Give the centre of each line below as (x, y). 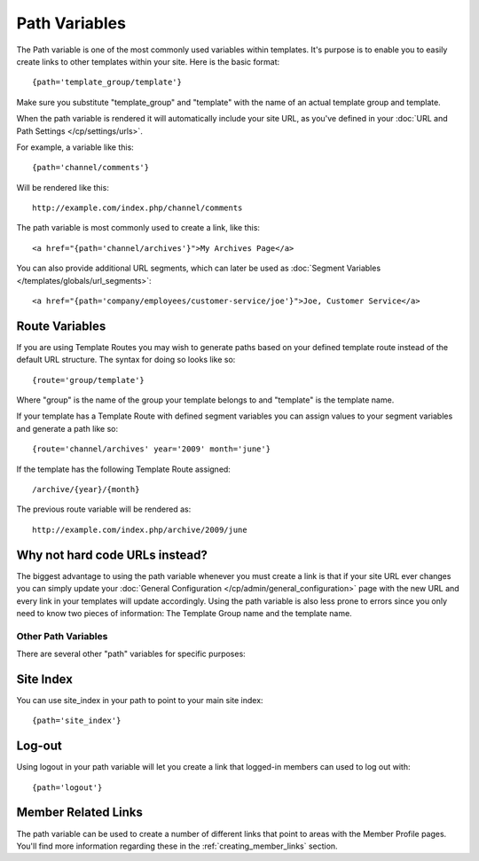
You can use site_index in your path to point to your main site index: (140, 700)
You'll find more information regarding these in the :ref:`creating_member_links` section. (177, 846)
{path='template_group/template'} (107, 82)
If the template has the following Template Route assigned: (123, 469)
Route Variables (61, 326)
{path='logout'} (67, 787)
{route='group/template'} (89, 380)
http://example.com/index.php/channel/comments (137, 208)
